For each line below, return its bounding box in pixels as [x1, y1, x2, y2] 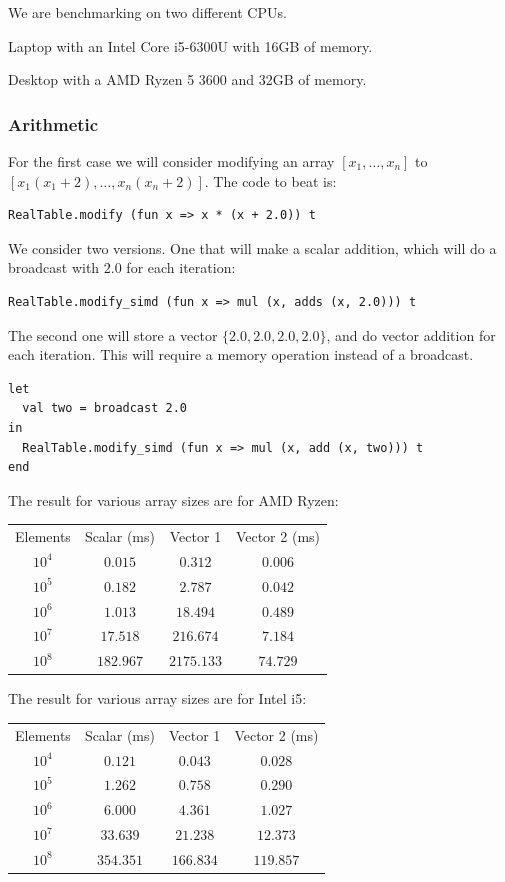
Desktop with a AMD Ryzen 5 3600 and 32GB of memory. [8, 69, 367, 90]
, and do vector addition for [326, 324, 496, 345]
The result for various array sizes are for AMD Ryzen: [8, 489, 339, 510]
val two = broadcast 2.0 [22, 401, 187, 416]
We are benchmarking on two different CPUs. [8, 2, 287, 22]
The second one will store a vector [8, 324, 218, 345]
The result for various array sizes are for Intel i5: [8, 688, 307, 709]
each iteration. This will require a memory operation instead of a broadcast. [8, 344, 474, 365]
